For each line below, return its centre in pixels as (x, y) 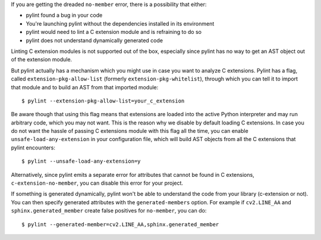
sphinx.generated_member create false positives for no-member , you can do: (109, 211)
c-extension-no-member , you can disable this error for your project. (97, 183)
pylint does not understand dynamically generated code (95, 40)
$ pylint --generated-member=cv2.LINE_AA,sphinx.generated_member (120, 224)
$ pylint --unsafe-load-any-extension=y (81, 161)
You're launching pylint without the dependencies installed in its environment (120, 23)
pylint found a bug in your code (64, 15)
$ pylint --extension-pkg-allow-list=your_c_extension (103, 101)
